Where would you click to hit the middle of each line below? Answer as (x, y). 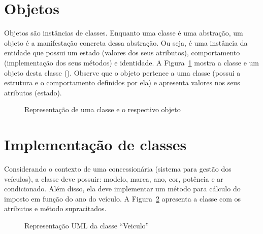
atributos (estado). (33, 92)
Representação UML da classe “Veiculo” (87, 225)
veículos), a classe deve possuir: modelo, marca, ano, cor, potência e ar (114, 178)
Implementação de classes (95, 144)
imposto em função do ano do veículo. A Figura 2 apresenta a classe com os (123, 198)
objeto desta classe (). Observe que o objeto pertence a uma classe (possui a (122, 72)
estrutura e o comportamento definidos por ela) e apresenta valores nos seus (122, 82)
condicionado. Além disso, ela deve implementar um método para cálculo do (122, 189)
